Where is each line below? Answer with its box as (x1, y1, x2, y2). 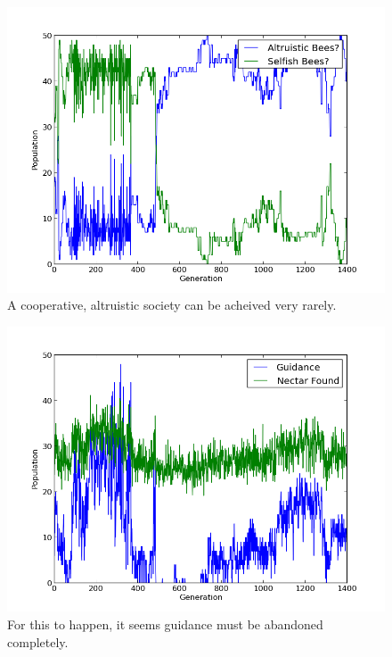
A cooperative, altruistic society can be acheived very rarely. (7, 295, 337, 314)
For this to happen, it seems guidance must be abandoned (7, 614, 323, 633)
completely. (7, 632, 69, 651)
